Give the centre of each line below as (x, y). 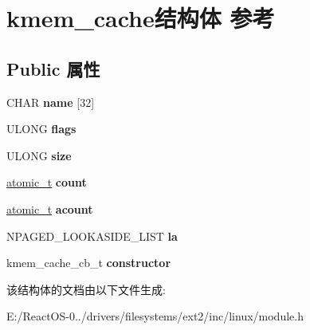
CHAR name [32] (51, 102)
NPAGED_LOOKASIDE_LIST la (92, 236)
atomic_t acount (50, 208)
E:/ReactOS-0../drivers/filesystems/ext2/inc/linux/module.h (155, 316)
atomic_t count (47, 182)
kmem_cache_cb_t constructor (89, 263)
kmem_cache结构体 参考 (141, 18)
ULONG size (39, 155)
